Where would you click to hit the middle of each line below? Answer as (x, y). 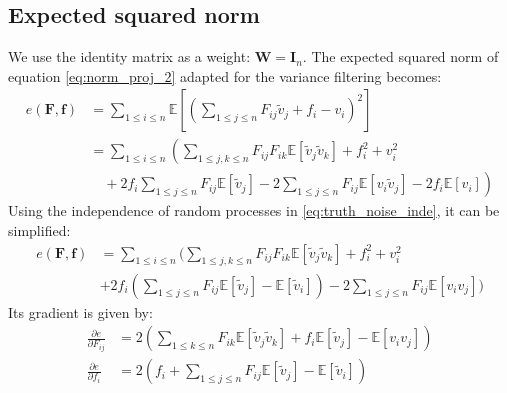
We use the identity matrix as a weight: (129, 56)
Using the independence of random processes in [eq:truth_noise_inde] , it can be (254, 210)
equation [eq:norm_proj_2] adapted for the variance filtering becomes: (225, 75)
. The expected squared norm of (400, 56)
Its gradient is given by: (80, 311)
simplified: (39, 230)
